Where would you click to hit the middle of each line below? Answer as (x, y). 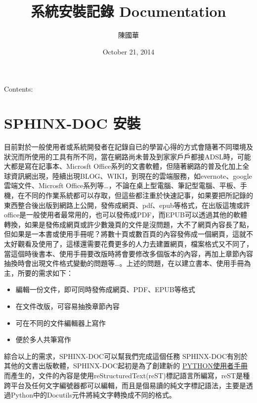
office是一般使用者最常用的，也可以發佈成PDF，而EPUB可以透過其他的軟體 (126, 215)
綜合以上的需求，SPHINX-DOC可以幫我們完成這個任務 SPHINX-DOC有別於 (126, 356)
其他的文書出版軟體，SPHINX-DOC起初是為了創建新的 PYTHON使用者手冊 (126, 366)
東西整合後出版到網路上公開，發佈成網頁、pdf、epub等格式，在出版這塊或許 (127, 205)
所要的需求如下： (45, 273)
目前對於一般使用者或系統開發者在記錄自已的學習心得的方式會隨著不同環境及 (128, 147)
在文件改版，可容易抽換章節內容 (67, 306)
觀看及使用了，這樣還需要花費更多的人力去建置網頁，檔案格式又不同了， (135, 243)
